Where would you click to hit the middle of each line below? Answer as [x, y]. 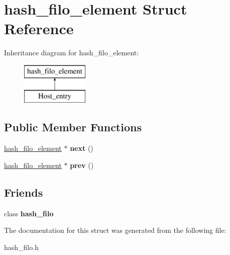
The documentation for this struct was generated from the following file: [115, 230]
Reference [39, 28]
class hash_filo [29, 213]
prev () [82, 165]
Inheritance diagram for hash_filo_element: [72, 53]
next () [82, 148]
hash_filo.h [21, 247]
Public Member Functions [73, 127]
